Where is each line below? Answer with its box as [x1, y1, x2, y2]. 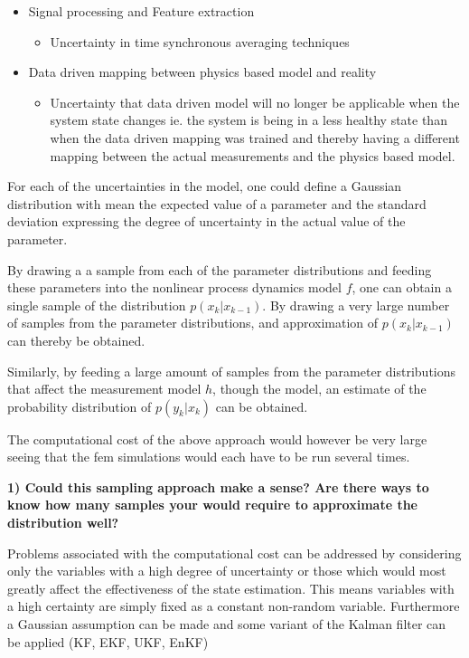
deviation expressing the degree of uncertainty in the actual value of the [7, 212, 406, 231]
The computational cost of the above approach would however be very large [7, 429, 427, 448]
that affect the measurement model [7, 379, 202, 398]
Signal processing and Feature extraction [28, 2, 255, 20]
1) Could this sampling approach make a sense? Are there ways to [7, 477, 429, 496]
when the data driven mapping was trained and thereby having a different [50, 128, 460, 147]
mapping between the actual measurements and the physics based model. [50, 146, 455, 165]
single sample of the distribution [7, 295, 186, 314]
